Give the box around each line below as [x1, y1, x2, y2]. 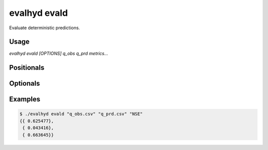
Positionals [9, 63, 45, 72]
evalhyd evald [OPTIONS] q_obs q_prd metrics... [9, 50, 109, 56]
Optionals [9, 79, 40, 88]
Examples [9, 95, 41, 103]
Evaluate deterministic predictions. [9, 25, 80, 31]
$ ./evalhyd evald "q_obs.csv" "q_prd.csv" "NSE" [19, 111, 143, 117]
